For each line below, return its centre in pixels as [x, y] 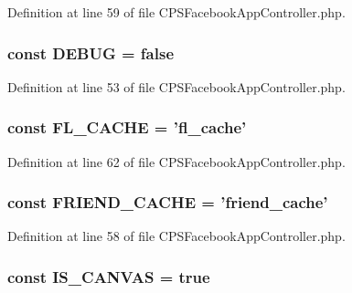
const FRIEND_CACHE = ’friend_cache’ [168, 202]
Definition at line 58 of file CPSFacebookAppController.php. [176, 236]
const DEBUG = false [91, 52]
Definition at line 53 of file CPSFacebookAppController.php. [176, 86]
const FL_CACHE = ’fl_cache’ [127, 127]
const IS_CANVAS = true [109, 276]
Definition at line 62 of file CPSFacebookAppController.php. [176, 161]
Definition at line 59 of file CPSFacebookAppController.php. [176, 12]
